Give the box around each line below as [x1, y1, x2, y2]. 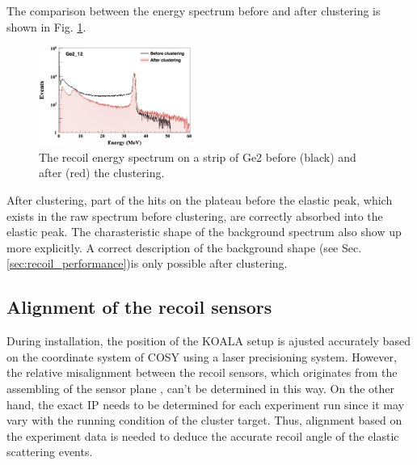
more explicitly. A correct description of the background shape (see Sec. [6, 239, 362, 256]
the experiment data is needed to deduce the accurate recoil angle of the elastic [6, 427, 399, 444]
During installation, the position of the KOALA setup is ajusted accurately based [6, 332, 411, 349]
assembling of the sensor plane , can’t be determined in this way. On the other [6, 379, 394, 396]
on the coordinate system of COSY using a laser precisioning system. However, [6, 348, 397, 365]
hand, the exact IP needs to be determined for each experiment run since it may [6, 395, 405, 412]
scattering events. [6, 443, 93, 460]
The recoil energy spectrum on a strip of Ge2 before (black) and [39, 148, 356, 165]
